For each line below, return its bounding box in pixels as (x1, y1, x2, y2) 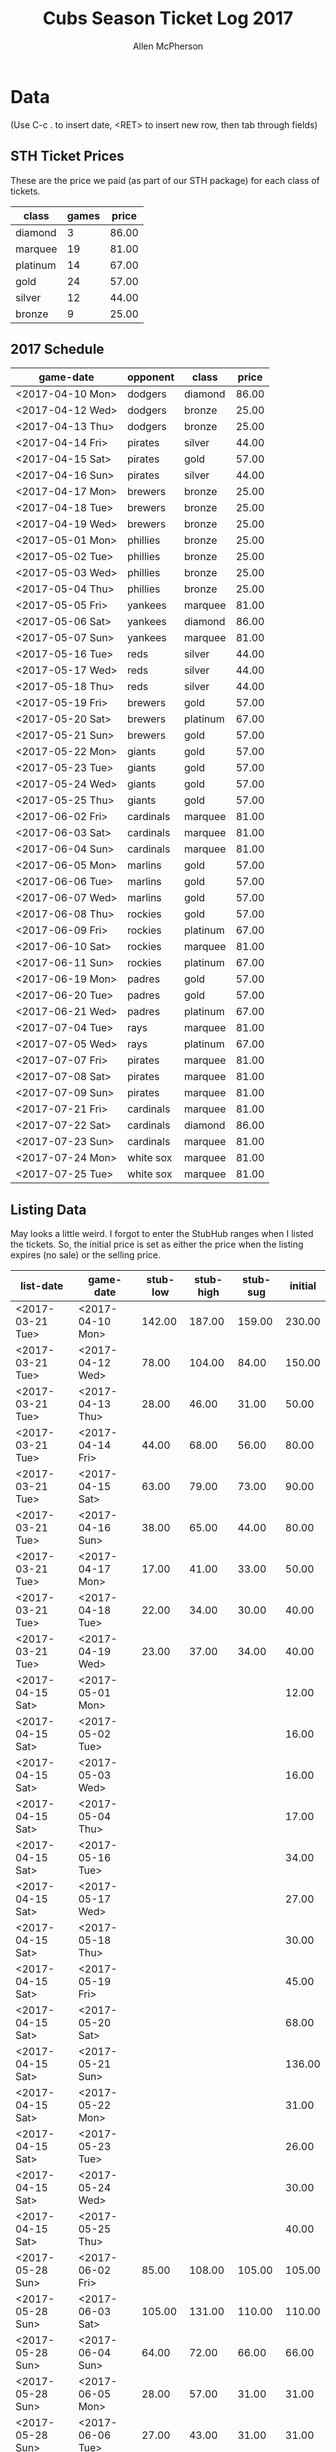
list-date (19, 1279, 64, 1293)
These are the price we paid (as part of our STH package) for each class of (10, 174, 320, 186)
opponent (126, 370, 175, 384)
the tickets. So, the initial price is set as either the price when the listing (10, 1238, 304, 1251)
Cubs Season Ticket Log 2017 (42, 7, 294, 30)
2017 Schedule (10, 340, 105, 357)
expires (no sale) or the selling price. (10, 1249, 162, 1261)
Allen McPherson (132, 40, 204, 52)
